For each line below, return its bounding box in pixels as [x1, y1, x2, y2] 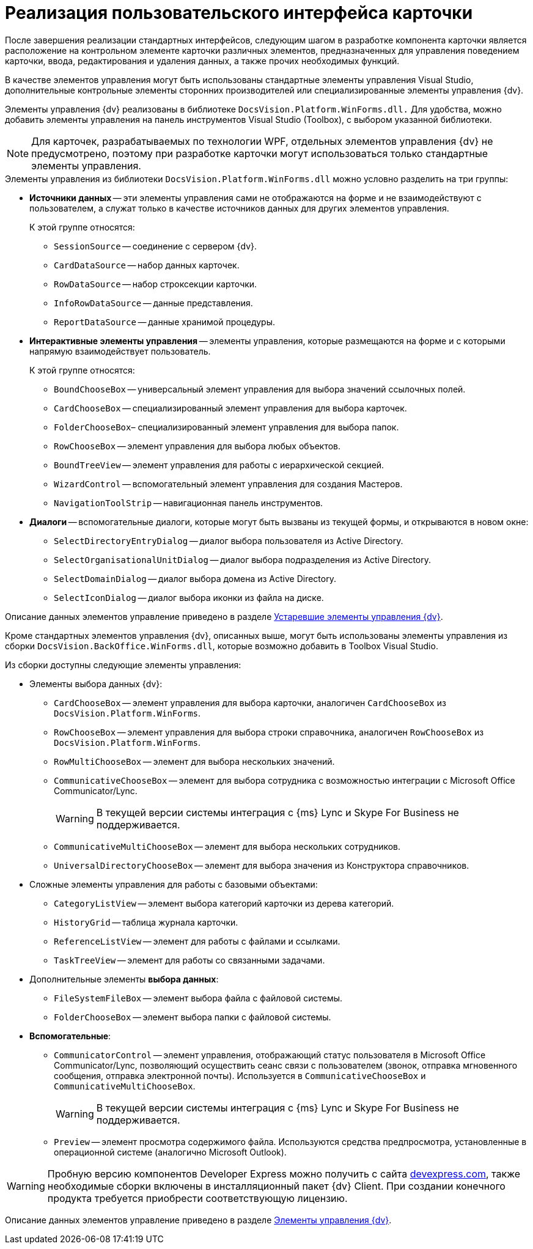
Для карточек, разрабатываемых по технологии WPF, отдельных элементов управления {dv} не [31, 134, 493, 147]
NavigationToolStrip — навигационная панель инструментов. [54, 497, 323, 508]
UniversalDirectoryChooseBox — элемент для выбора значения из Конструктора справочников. [54, 860, 469, 871]
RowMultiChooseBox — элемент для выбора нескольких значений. [54, 756, 335, 767]
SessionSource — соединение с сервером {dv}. [54, 240, 257, 251]
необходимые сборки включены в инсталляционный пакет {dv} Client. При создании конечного [47, 1179, 505, 1192]
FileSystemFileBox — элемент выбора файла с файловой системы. [54, 992, 343, 1003]
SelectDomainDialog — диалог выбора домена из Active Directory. [54, 573, 336, 584]
